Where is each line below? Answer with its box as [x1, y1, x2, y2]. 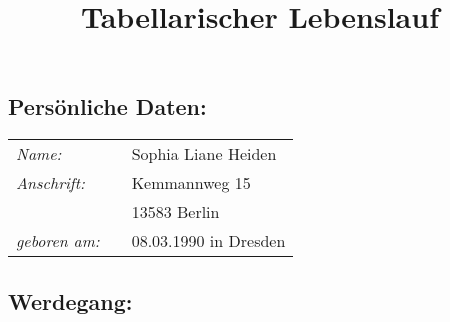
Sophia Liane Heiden [131, 142, 277, 166]
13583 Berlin [131, 200, 220, 224]
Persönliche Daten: [8, 91, 207, 122]
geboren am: [16, 229, 100, 253]
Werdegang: [8, 285, 133, 316]
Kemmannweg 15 [131, 171, 251, 195]
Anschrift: [16, 171, 85, 195]
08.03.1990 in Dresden [131, 229, 286, 253]
